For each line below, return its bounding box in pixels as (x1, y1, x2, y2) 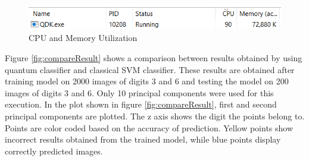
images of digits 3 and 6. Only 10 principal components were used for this (5, 86, 274, 99)
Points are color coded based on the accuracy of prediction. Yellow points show (5, 121, 294, 134)
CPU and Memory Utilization (29, 31, 138, 44)
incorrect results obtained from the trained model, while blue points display (5, 133, 281, 146)
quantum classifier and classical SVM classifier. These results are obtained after (5, 63, 295, 75)
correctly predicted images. (5, 144, 103, 157)
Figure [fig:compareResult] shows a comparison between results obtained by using (5, 52, 302, 64)
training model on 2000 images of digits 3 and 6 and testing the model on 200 (5, 75, 289, 87)
